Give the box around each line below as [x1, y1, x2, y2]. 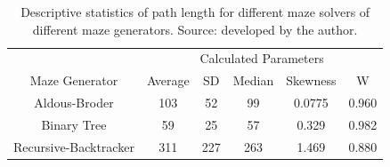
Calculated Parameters [199, 49, 324, 68]
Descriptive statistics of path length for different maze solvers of [20, 3, 370, 20]
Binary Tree [41, 115, 107, 133]
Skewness [286, 71, 337, 90]
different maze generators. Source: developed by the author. [32, 20, 358, 38]
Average [146, 71, 190, 90]
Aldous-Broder [34, 93, 114, 112]
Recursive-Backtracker [13, 137, 134, 155]
